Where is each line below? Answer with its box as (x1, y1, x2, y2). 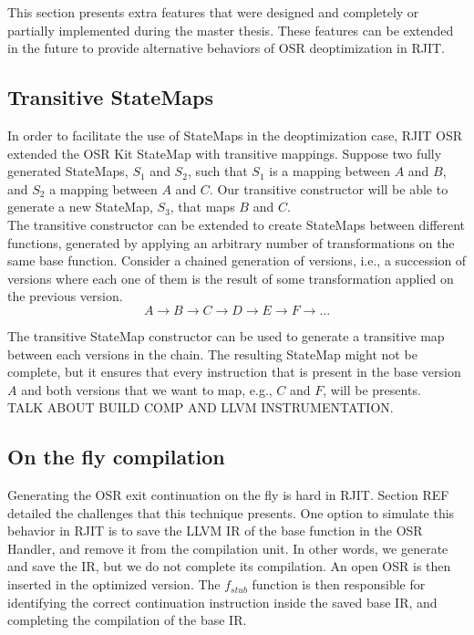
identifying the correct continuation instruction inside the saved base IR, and (7, 592, 438, 611)
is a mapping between (269, 161, 390, 181)
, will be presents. (323, 380, 421, 399)
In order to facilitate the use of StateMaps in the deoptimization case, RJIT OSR (7, 125, 463, 144)
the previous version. (7, 286, 123, 306)
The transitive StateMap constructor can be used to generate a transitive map (7, 326, 445, 345)
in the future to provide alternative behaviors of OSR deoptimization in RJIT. (7, 38, 445, 57)
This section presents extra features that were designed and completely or (7, 3, 419, 21)
